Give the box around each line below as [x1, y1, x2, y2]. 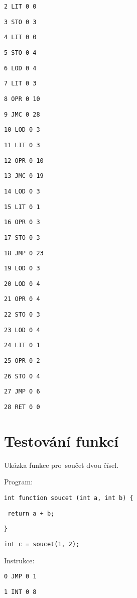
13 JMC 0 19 [4, 172, 44, 180]
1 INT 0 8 [4, 588, 37, 595]
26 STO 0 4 [4, 372, 40, 380]
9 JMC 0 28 [4, 111, 40, 118]
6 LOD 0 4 [4, 64, 37, 72]
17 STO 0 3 [4, 234, 40, 241]
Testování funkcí [4, 430, 119, 451]
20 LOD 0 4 [4, 280, 40, 287]
